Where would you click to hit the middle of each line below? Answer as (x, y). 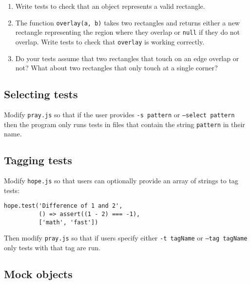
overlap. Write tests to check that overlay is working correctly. (110, 41)
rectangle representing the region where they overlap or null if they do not (128, 32)
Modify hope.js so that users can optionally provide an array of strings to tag (121, 181)
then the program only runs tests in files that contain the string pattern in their (125, 124)
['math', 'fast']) (68, 222)
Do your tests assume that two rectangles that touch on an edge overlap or (127, 58)
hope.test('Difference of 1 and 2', (63, 206)
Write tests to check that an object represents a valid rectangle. (110, 6)
